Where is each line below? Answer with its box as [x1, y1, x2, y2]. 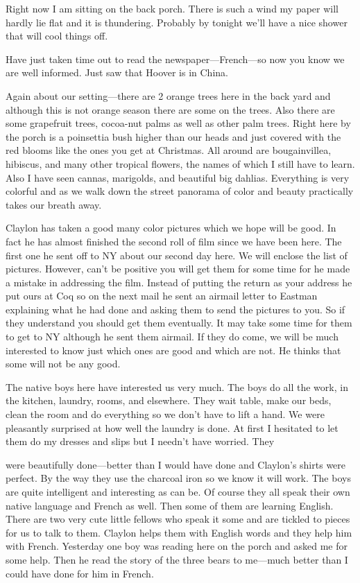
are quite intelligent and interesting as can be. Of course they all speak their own [6, 485, 350, 498]
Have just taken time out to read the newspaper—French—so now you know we [6, 51, 345, 66]
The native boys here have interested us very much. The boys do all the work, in [6, 379, 348, 394]
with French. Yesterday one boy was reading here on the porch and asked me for [6, 539, 348, 553]
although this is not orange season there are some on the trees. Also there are [6, 102, 335, 116]
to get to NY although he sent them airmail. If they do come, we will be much [6, 329, 338, 344]
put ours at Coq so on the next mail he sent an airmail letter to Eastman [6, 288, 318, 303]
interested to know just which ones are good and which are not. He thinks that [6, 342, 341, 357]
